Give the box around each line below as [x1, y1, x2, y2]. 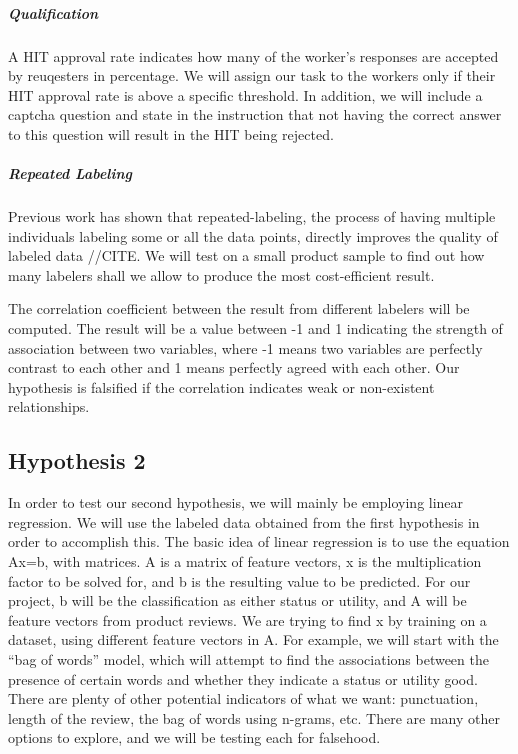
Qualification [8, 2, 99, 23]
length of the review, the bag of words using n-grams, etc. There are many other [8, 707, 500, 728]
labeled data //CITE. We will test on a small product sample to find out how [8, 245, 485, 266]
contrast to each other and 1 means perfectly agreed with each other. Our [8, 357, 460, 378]
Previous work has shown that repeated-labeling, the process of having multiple [8, 206, 496, 227]
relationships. [8, 396, 90, 417]
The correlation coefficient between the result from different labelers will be [8, 298, 470, 319]
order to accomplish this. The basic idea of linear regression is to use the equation [8, 531, 510, 552]
